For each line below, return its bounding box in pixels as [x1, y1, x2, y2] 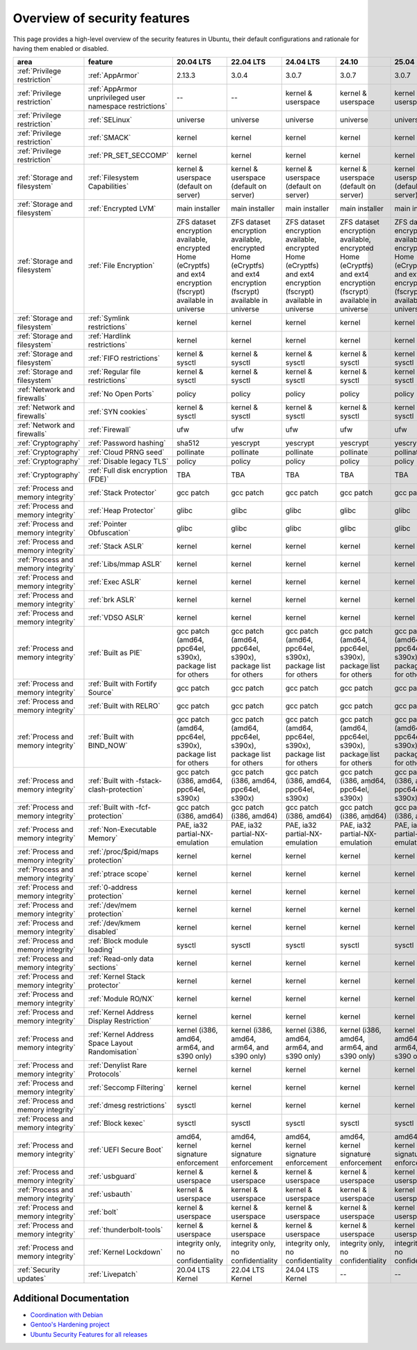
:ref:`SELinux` [88, 115, 133, 125]
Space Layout [88, 1038, 133, 1048]
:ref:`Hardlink [88, 331, 131, 341]
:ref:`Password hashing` [88, 439, 166, 448]
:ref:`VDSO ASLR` [88, 613, 145, 622]
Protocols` [88, 1069, 122, 1079]
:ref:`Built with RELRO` [88, 701, 161, 711]
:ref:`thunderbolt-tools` [88, 1225, 163, 1235]
